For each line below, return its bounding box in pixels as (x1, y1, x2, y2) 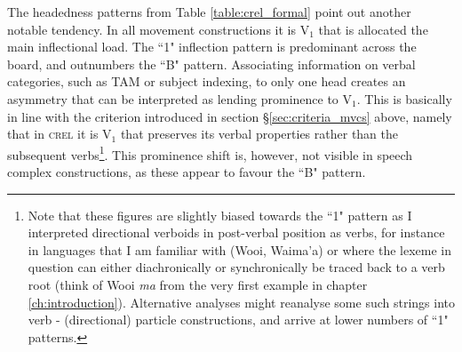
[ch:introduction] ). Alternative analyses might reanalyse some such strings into (28, 292, 456, 311)
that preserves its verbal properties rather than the (120, 124, 398, 143)
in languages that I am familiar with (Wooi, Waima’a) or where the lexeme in (28, 240, 451, 259)
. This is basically (356, 89, 452, 108)
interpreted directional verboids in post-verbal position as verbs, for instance (28, 223, 445, 242)
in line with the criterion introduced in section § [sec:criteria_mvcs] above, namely (7, 107, 452, 125)
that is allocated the (318, 20, 428, 38)
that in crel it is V (7, 124, 112, 143)
